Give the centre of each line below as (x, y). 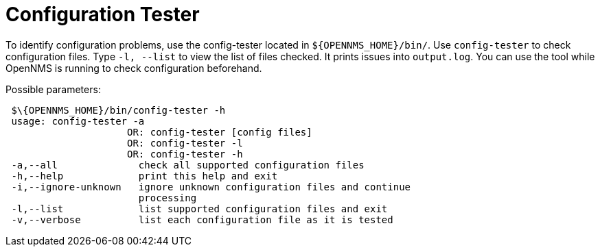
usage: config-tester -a (78, 121)
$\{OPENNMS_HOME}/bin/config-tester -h (118, 110)
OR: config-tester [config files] (220, 132)
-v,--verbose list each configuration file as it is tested (202, 219)
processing (168, 198)
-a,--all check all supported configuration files (188, 165)
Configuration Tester (103, 14)
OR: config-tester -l (185, 143)
